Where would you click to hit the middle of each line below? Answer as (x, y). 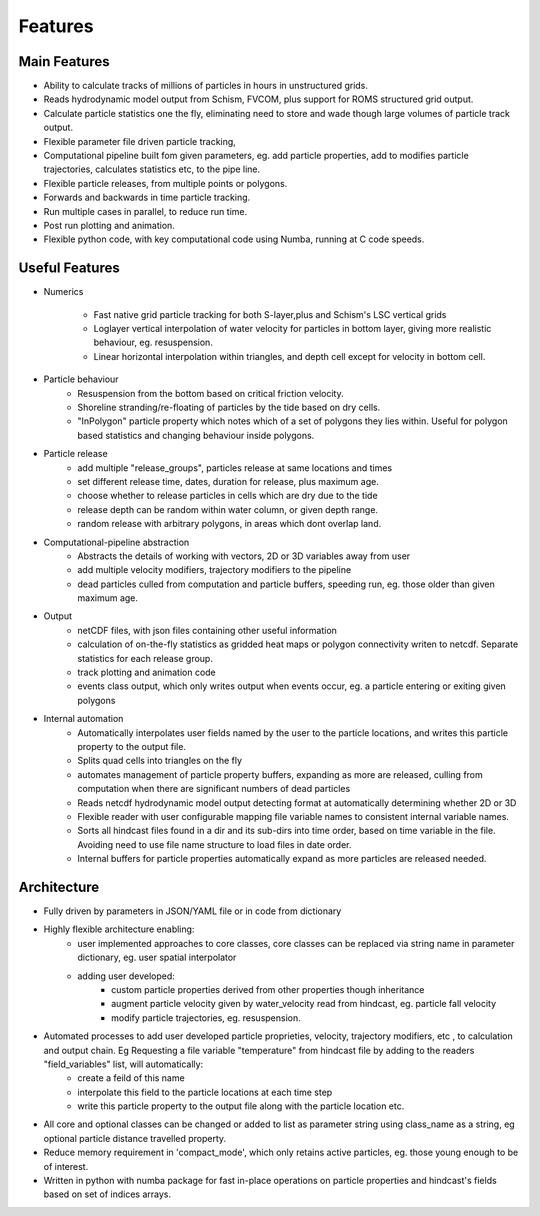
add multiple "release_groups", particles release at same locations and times (235, 467)
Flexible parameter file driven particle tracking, (140, 141)
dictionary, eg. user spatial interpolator (157, 957)
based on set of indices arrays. (107, 1194)
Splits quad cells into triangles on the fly (160, 761)
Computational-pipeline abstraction (116, 542)
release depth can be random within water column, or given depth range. (228, 509)
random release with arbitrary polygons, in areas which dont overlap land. (229, 524)
